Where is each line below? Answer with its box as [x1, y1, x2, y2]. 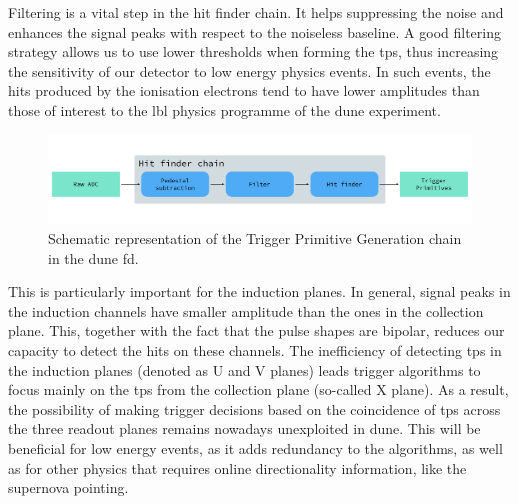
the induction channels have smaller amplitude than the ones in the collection [8, 300, 484, 321]
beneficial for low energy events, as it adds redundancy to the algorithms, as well [8, 437, 503, 458]
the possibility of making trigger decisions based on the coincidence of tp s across [8, 398, 501, 419]
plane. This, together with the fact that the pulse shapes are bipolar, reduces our [8, 320, 505, 341]
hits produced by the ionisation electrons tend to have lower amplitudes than [8, 80, 480, 101]
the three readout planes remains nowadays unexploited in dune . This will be [8, 418, 481, 439]
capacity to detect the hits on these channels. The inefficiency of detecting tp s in [8, 339, 502, 360]
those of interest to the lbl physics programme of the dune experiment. [8, 99, 441, 120]
